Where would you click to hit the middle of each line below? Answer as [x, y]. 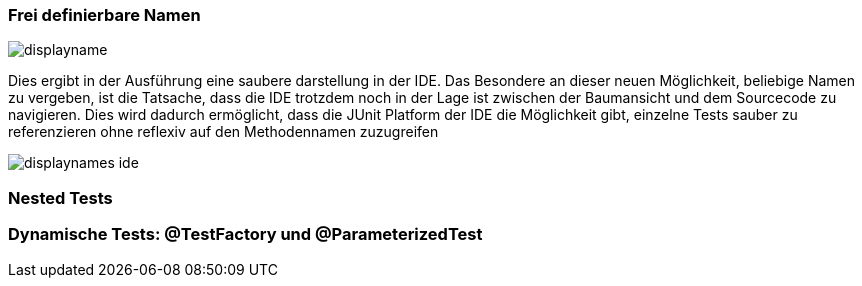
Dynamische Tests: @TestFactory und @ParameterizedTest [245, 234]
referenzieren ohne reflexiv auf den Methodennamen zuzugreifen [223, 132]
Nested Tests [60, 197]
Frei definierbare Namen [104, 15]
